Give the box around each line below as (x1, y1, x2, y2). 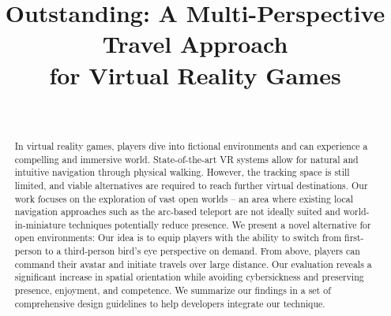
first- (344, 231, 364, 244)
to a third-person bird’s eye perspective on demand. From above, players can (44, 244, 360, 258)
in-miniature (14, 217, 66, 231)
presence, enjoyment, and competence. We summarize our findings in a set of (14, 284, 331, 297)
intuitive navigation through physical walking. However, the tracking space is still (14, 165, 350, 179)
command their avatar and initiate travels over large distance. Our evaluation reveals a (14, 257, 372, 270)
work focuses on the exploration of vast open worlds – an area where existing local (14, 191, 354, 205)
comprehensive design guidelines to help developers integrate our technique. (14, 296, 325, 310)
